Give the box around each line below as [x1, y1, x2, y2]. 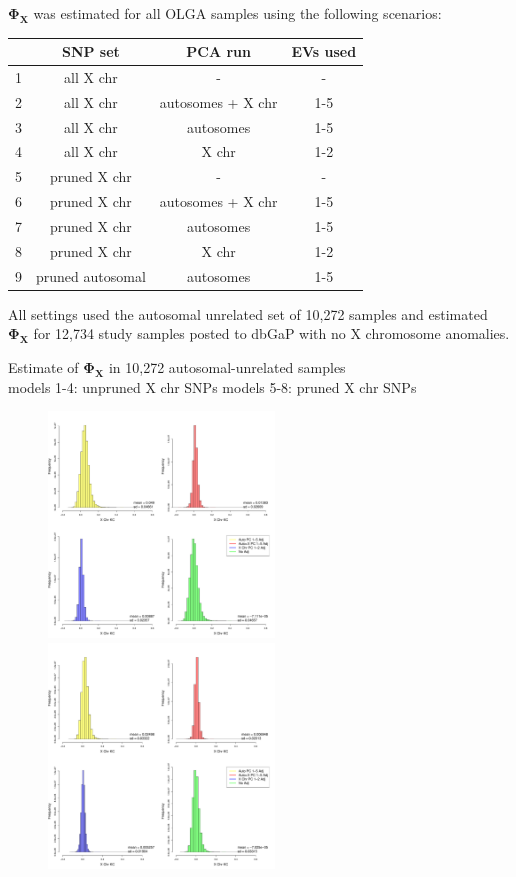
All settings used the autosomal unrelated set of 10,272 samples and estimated [8, 303, 488, 324]
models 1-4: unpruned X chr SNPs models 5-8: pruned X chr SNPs [8, 376, 417, 397]
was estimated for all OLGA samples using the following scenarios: [33, 3, 442, 23]
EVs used [291, 41, 357, 62]
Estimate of [8, 356, 79, 377]
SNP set [61, 41, 120, 62]
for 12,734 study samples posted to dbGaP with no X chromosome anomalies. [33, 323, 510, 344]
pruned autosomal [36, 265, 146, 286]
